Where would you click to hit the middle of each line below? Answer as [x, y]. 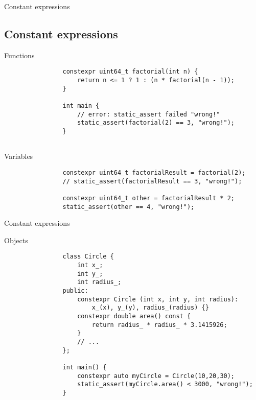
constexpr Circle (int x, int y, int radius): [158, 299]
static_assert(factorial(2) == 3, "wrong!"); [156, 123]
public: [75, 290]
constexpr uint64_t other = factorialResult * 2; [149, 198]
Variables [19, 156]
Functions [19, 55]
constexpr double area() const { [134, 316]
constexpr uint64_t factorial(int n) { [130, 72]
